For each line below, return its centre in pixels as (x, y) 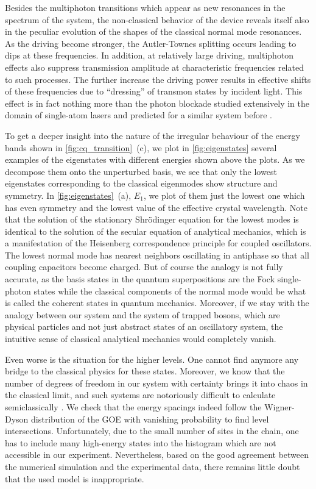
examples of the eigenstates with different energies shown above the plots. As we (155, 159)
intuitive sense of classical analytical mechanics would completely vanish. (141, 339)
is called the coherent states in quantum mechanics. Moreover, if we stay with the (157, 303)
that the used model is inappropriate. (75, 478)
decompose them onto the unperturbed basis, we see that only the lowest (141, 171)
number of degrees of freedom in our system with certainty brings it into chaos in (156, 383)
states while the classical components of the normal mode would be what (170, 291)
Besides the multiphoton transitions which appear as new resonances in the (145, 7)
